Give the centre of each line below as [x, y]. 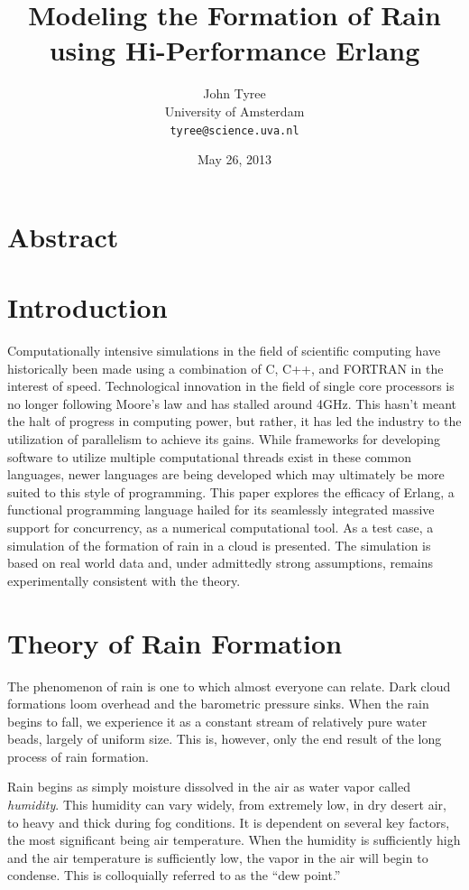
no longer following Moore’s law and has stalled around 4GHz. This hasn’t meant [232, 403]
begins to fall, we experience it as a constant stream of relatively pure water [217, 721]
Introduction [87, 307]
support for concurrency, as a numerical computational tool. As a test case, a [221, 527]
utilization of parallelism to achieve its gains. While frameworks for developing [224, 439]
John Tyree [234, 93]
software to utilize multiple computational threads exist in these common [209, 456]
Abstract [63, 236]
